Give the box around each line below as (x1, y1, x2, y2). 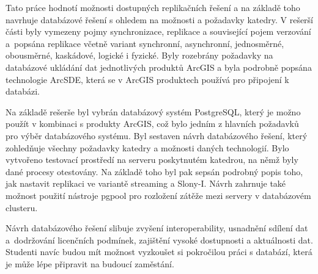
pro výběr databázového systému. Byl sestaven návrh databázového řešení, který (6, 129, 308, 142)
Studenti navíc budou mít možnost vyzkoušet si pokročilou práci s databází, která (6, 245, 312, 258)
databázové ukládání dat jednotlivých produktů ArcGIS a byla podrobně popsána (6, 60, 312, 73)
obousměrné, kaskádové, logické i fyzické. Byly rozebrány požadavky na (6, 49, 273, 62)
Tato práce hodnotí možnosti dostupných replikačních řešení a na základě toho (6, 1, 300, 13)
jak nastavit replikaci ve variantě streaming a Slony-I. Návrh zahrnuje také (6, 177, 286, 190)
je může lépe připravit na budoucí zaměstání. (6, 257, 174, 270)
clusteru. (6, 201, 38, 214)
